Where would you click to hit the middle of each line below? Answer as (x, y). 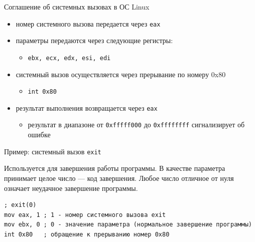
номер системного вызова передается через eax (88, 23)
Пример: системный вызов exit (53, 151)
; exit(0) (20, 205)
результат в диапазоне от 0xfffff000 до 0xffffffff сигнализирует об (136, 125)
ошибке (39, 135)
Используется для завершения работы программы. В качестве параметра (115, 168)
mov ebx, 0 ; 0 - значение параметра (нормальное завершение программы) (128, 225)
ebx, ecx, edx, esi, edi (69, 58)
